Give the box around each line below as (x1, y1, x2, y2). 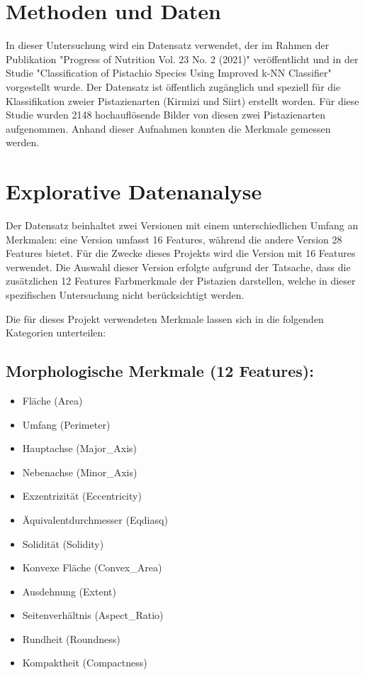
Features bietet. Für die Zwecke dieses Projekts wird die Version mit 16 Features (6, 246, 356, 260)
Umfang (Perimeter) (22, 417, 111, 432)
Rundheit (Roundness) (22, 631, 120, 646)
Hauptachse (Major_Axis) (22, 441, 137, 456)
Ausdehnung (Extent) (22, 583, 116, 598)
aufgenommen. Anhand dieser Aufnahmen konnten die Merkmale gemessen (6, 121, 331, 136)
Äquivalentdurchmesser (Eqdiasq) (22, 512, 168, 527)
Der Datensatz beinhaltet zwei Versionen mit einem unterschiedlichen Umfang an (6, 218, 359, 232)
